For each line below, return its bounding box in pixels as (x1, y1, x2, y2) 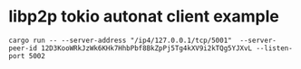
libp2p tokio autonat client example (8, 6, 280, 27)
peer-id (8, 43, 38, 53)
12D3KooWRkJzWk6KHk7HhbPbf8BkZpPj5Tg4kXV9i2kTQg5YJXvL (41, 43, 253, 53)
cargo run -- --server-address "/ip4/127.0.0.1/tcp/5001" (8, 36, 232, 45)
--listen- (256, 43, 294, 53)
